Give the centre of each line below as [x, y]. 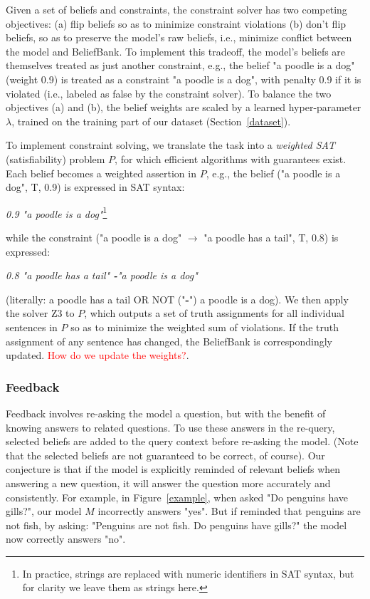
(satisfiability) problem [55, 158]
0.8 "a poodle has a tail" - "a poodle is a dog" [102, 275]
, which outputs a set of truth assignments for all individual [214, 313]
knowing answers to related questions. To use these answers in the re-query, [170, 427]
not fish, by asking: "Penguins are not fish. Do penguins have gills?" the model [176, 525]
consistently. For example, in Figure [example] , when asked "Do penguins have [177, 497]
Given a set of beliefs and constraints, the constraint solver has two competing [176, 9]
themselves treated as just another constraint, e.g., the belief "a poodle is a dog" [180, 65]
